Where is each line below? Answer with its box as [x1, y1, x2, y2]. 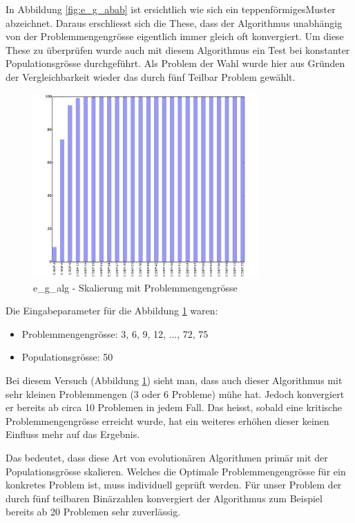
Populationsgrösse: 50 [21, 350, 113, 364]
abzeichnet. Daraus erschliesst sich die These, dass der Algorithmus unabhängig [6, 15, 343, 30]
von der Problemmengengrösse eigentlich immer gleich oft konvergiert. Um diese [6, 29, 344, 44]
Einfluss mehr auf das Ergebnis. [6, 427, 140, 441]
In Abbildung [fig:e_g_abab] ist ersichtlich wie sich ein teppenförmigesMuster [6, 2, 336, 16]
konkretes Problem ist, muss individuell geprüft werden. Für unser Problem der [6, 477, 342, 492]
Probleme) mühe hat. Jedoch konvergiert [171, 386, 345, 401]
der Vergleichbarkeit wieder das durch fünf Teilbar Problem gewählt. [6, 69, 296, 84]
